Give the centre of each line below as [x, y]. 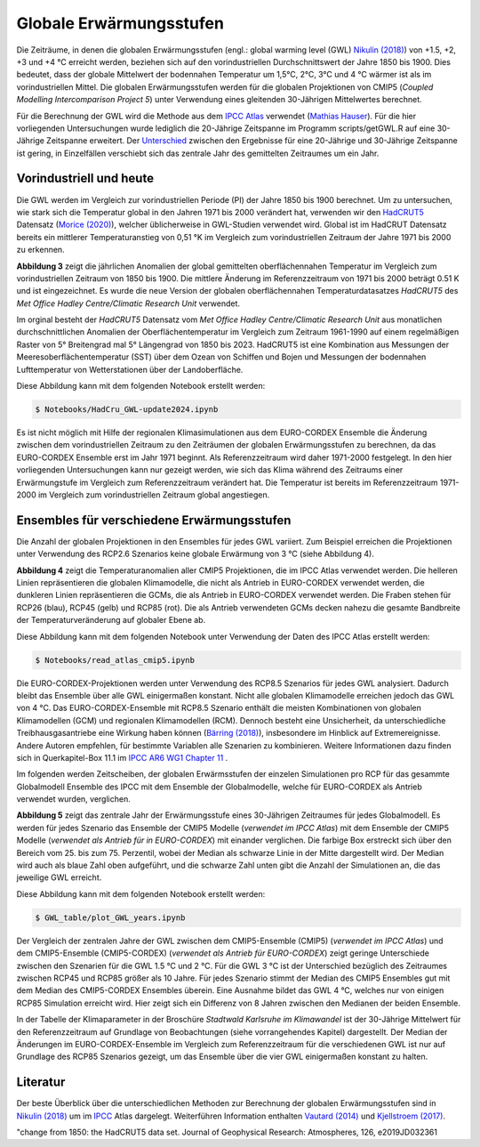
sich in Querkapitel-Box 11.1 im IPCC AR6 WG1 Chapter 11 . [122, 757]
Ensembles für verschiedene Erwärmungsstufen [154, 520]
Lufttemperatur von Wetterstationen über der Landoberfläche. [130, 369]
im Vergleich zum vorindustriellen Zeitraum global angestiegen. [154, 495]
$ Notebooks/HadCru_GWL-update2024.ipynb [127, 410]
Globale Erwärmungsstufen [120, 23]
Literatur [41, 1082]
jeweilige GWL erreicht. [59, 877]
